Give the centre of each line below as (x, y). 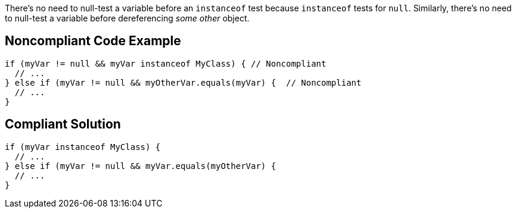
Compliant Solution (63, 124)
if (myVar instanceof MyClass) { (83, 147)
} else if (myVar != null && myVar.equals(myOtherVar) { (141, 166)
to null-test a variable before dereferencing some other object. (127, 18)
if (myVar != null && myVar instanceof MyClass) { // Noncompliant (166, 63)
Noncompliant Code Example (93, 41)
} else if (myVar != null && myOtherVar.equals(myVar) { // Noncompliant (183, 82)
